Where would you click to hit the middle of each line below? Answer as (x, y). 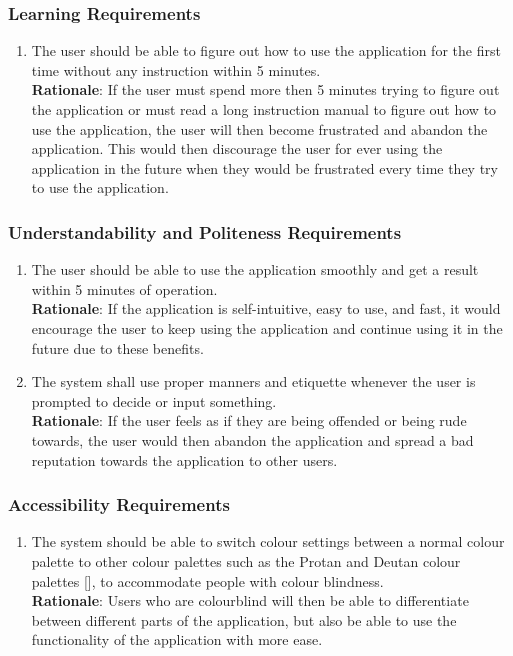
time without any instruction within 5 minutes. (176, 69)
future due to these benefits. (117, 347)
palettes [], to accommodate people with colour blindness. (207, 580)
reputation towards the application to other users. (184, 459)
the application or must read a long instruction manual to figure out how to (264, 109)
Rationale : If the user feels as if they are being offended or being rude (249, 420)
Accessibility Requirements (119, 504)
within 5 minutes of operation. (124, 288)
